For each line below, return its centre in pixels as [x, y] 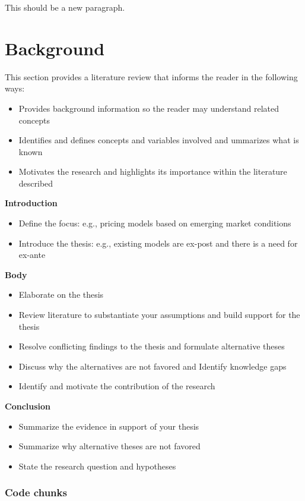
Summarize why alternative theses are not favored [109, 446]
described [36, 183]
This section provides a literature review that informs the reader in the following [151, 76]
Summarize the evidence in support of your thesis [109, 426]
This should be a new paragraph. [65, 7]
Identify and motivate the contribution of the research [117, 386]
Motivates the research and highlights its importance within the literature [153, 171]
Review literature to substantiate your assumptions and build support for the [159, 315]
